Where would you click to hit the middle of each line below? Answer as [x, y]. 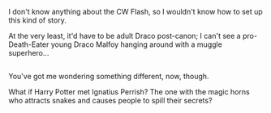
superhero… [29, 53]
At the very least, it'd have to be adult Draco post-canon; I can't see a [125, 36]
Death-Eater [29, 44]
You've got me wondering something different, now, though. [109, 77]
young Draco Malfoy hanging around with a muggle [137, 44]
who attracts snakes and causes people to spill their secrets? [110, 101]
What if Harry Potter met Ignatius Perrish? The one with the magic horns [129, 92]
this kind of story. [37, 20]
